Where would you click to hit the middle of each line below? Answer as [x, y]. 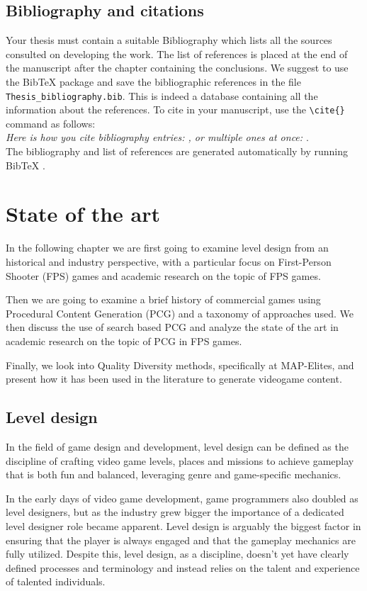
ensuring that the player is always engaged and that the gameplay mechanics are [181, 540]
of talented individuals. [56, 581]
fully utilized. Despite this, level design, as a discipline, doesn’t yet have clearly [177, 554]
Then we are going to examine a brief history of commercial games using [163, 299]
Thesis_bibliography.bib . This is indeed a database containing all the [162, 95]
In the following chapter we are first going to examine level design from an [167, 248]
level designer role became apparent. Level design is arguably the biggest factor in [183, 525]
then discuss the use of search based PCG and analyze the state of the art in [172, 327]
